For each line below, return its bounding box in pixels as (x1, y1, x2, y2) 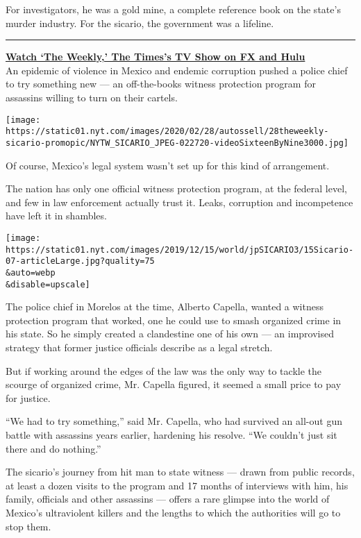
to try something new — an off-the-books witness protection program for (6, 76, 316, 91)
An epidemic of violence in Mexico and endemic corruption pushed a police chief (6, 62, 348, 77)
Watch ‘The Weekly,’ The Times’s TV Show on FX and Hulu (6, 49, 305, 64)
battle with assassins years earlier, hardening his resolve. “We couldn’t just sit (6, 427, 337, 442)
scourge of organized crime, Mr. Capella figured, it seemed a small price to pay (6, 377, 342, 392)
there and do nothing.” (6, 441, 101, 455)
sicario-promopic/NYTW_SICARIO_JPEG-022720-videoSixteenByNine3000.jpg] (6, 137, 349, 148)
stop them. (6, 519, 51, 533)
